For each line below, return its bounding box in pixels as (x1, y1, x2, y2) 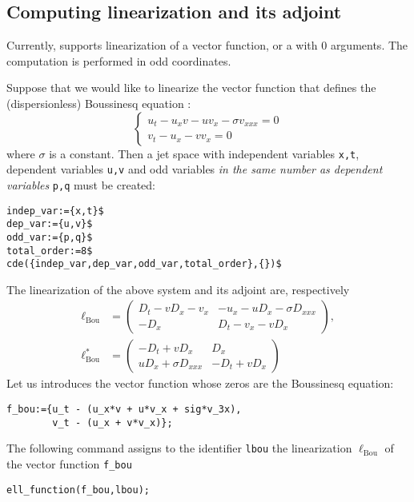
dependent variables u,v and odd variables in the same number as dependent (6, 161, 383, 177)
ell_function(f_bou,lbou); (6, 484, 150, 496)
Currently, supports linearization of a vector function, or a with (6, 37, 318, 54)
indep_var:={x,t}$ (6, 205, 104, 217)
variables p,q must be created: (6, 176, 155, 193)
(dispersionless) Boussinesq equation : (6, 94, 191, 111)
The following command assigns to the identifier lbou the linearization (6, 440, 352, 456)
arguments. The (330, 37, 408, 54)
